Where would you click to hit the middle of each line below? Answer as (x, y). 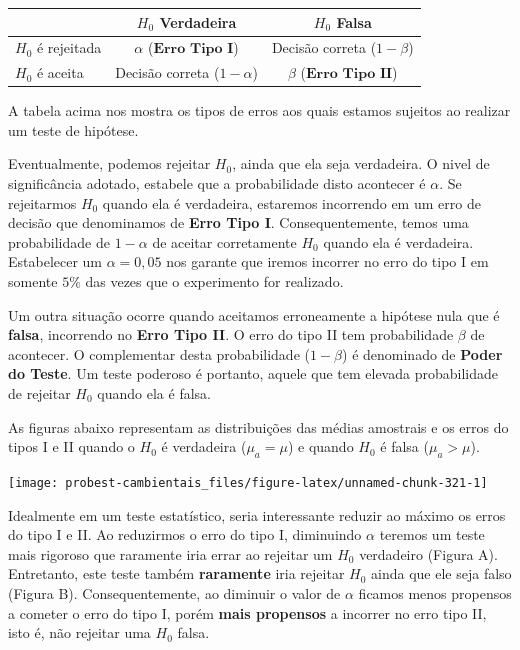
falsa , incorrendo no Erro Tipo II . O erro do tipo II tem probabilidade (231, 334)
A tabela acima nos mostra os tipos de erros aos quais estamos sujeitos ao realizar (259, 110)
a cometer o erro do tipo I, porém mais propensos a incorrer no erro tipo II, (247, 612)
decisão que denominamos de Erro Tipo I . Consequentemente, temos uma (238, 222)
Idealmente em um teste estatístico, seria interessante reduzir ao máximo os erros (257, 514)
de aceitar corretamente (224, 241)
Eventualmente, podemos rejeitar (109, 163)
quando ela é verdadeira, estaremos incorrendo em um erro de (291, 202)
